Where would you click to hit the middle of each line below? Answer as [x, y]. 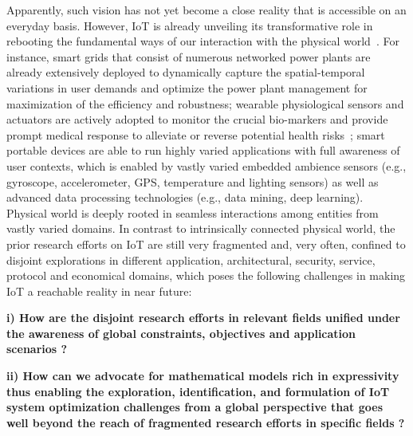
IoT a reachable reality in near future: [99, 291]
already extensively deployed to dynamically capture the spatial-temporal [186, 72]
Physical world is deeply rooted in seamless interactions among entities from [193, 212]
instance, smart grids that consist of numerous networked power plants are [189, 56]
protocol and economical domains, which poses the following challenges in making [206, 275]
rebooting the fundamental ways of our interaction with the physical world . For [203, 41]
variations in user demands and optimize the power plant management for [187, 87]
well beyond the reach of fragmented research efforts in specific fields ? [206, 422]
